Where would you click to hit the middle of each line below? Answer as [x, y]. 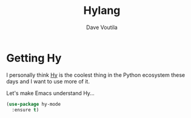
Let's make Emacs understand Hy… [51, 93]
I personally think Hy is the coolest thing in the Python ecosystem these [96, 75]
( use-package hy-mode [34, 104]
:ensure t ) [25, 110]
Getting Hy [34, 58]
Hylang [102, 11]
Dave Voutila [102, 27]
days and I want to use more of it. [48, 81]
